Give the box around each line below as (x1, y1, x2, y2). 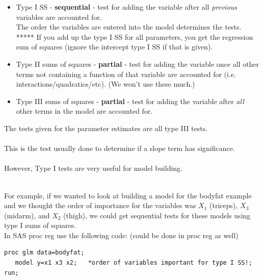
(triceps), (209, 200, 238, 211)
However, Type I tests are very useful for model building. (4, 163, 182, 173)
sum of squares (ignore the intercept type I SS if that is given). (16, 41, 213, 52)
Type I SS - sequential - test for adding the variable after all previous (16, 2, 238, 12)
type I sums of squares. (4, 220, 76, 231)
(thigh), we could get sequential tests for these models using (63, 210, 251, 220)
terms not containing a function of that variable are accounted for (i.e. (16, 68, 236, 79)
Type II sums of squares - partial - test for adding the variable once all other (16, 58, 259, 69)
